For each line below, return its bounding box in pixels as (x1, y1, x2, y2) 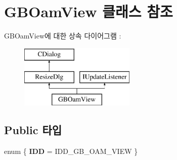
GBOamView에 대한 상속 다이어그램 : (4, 30, 121, 41)
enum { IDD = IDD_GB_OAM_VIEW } (4, 145, 138, 156)
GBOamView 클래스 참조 (4, 1, 173, 22)
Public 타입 (4, 122, 62, 138)
